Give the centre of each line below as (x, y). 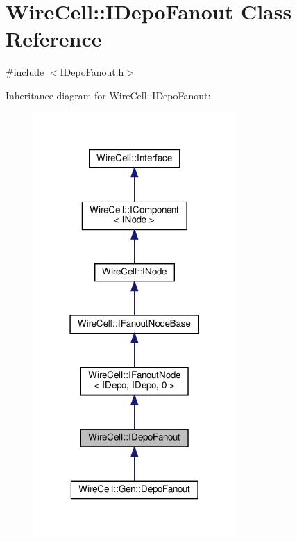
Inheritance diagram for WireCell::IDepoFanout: (108, 95)
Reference (54, 39)
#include (25, 72)
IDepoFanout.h (92, 72)
